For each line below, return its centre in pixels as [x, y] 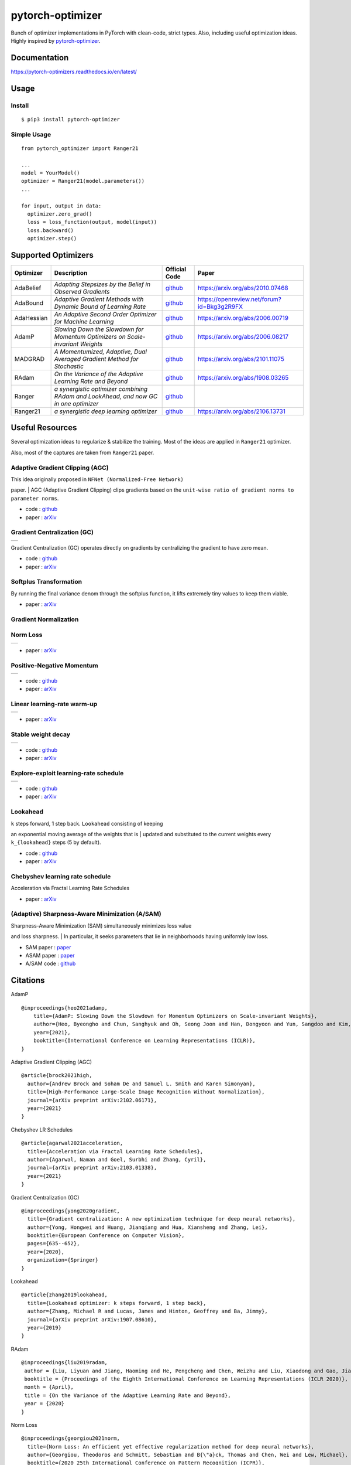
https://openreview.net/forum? [240, 299]
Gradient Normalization [45, 619]
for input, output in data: [61, 206]
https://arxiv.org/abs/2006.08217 [243, 336]
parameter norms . [35, 498]
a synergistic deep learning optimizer [106, 411]
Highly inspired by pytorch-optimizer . [56, 40]
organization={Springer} [63, 1260]
